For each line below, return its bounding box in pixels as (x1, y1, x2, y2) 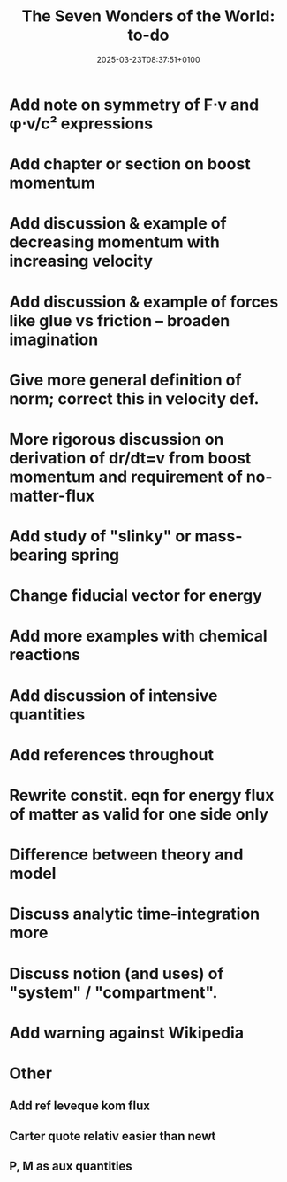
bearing (9, 545, 68, 565)
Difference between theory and (9, 844, 244, 865)
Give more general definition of (9, 369, 242, 390)
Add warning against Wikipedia (9, 1023, 245, 1043)
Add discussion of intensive (9, 685, 218, 705)
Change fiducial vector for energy (9, 586, 262, 606)
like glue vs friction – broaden (9, 310, 230, 330)
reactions (9, 645, 81, 665)
